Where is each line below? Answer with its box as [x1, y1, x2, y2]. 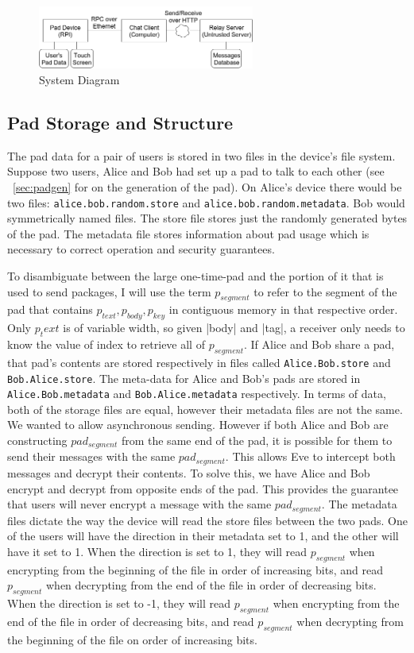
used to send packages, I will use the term [7, 283, 211, 299]
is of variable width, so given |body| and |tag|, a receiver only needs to [63, 319, 405, 336]
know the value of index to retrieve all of [7, 336, 205, 353]
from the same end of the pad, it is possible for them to [121, 432, 393, 449]
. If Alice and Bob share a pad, [243, 336, 395, 353]
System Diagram [39, 71, 120, 88]
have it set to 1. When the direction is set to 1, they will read [7, 543, 308, 559]
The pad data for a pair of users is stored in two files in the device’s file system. [7, 147, 396, 164]
